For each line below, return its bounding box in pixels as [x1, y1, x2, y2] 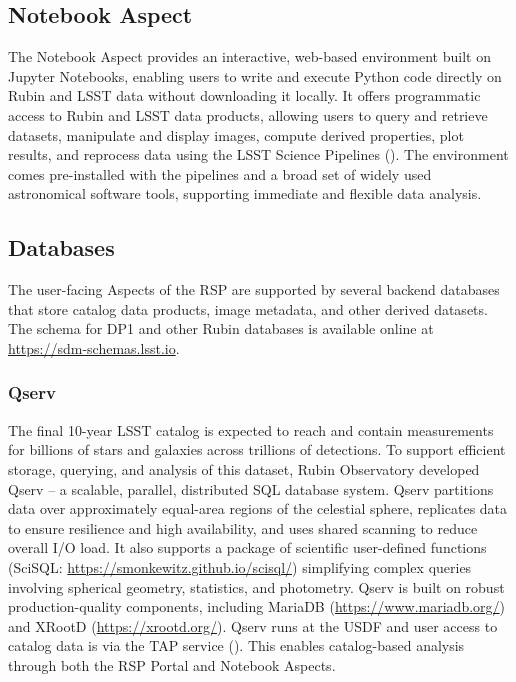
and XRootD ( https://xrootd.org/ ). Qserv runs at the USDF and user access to [8, 615, 498, 636]
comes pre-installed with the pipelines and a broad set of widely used [8, 163, 432, 184]
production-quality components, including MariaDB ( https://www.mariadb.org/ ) [8, 596, 506, 617]
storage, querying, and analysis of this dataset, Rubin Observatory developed [8, 458, 480, 479]
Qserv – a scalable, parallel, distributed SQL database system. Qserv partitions [8, 478, 494, 499]
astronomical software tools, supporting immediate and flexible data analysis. [8, 183, 482, 204]
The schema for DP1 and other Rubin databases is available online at [8, 318, 434, 339]
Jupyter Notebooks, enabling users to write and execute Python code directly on [8, 65, 502, 86]
